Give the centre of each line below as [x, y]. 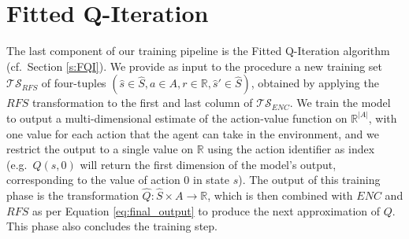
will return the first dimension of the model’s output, [208, 164]
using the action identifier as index [291, 149]
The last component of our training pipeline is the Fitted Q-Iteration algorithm [198, 51]
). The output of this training [309, 180]
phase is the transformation [73, 195]
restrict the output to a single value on [100, 149]
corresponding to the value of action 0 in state [118, 180]
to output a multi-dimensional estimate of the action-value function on [177, 118]
